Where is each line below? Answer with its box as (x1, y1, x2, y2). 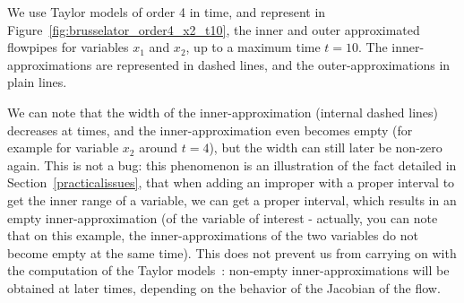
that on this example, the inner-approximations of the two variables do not (7, 226, 418, 245)
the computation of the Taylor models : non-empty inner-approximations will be (7, 261, 450, 280)
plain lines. (7, 73, 67, 91)
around (139, 138, 178, 157)
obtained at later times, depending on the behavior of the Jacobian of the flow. (7, 278, 441, 297)
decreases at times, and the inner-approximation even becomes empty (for (7, 120, 413, 139)
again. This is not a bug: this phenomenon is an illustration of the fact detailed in (7, 155, 457, 174)
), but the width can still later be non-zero (209, 138, 443, 157)
